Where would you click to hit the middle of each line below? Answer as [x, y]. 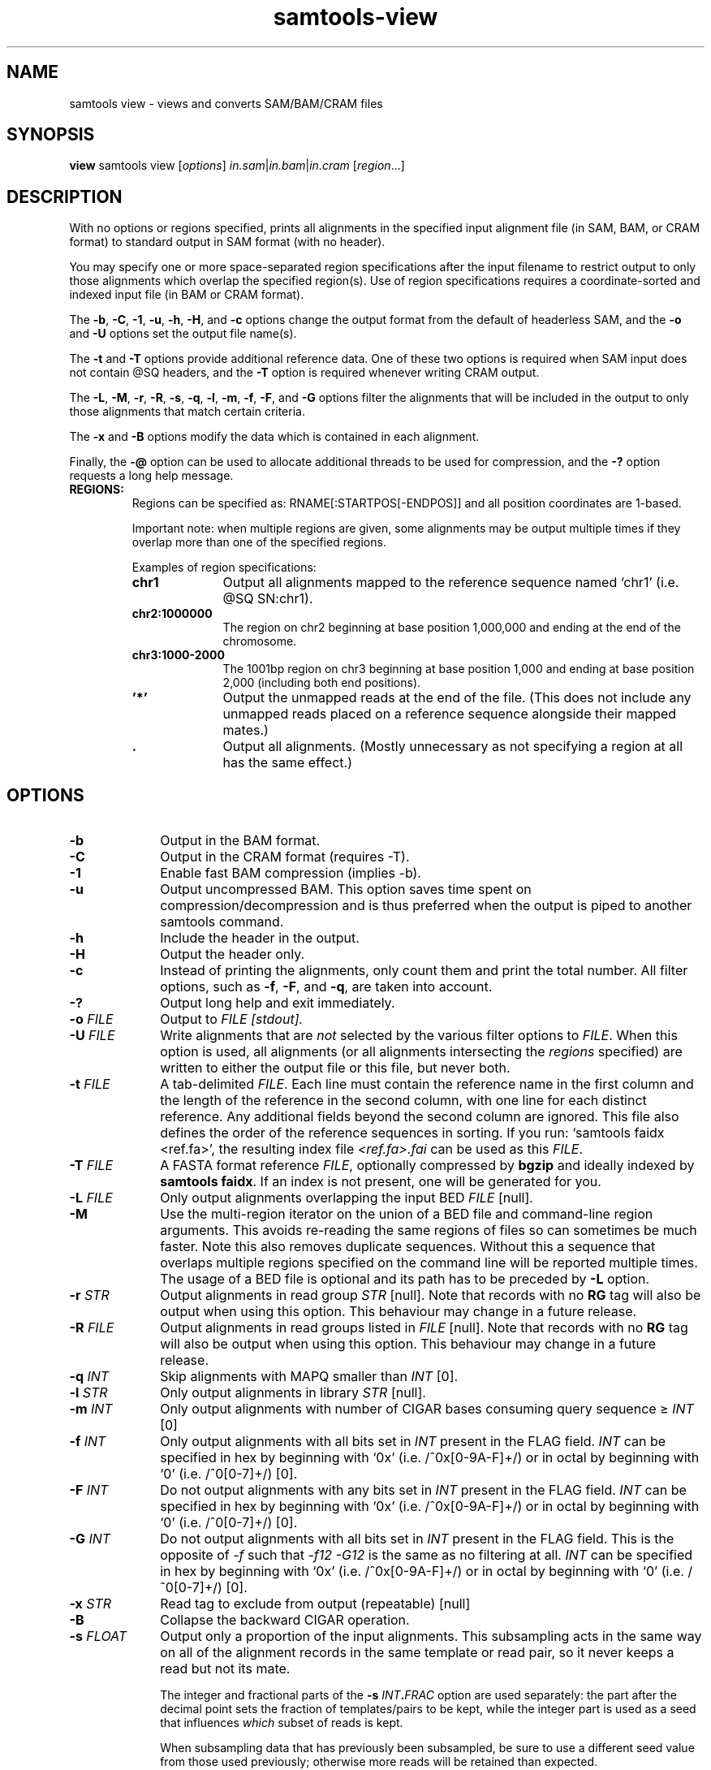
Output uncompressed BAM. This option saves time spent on [346, 889]
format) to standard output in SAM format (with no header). [227, 242]
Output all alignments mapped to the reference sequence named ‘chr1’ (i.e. [451, 583]
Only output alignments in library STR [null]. [293, 1393]
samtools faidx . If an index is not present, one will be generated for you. [381, 1182]
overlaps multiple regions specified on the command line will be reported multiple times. [429, 1263]
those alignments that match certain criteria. [187, 412]
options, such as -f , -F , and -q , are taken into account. [326, 987]
